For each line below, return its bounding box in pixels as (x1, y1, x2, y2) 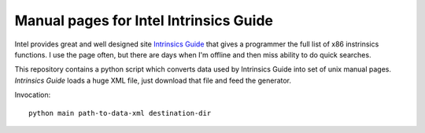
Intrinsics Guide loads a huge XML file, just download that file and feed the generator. (14, 76, 291, 85)
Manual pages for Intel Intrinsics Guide (14, 12, 273, 29)
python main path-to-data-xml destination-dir (28, 109, 212, 117)
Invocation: (14, 91, 51, 100)
